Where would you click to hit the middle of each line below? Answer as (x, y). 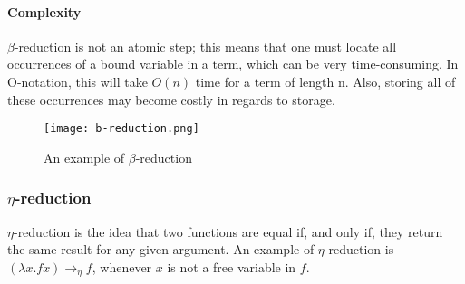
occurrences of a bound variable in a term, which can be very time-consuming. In (233, 64)
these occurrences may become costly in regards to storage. (171, 99)
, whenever (122, 266)
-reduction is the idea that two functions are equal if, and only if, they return (228, 231)
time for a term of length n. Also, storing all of (325, 81)
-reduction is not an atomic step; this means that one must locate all (205, 46)
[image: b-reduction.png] (121, 129)
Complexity (44, 11)
